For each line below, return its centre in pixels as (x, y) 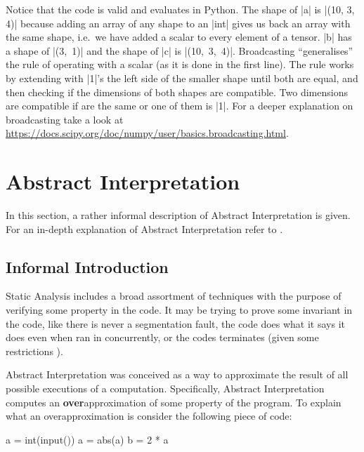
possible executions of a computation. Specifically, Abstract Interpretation (165, 388)
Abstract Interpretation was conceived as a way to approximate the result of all (177, 374)
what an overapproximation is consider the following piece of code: (149, 416)
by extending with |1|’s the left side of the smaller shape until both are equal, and (182, 78)
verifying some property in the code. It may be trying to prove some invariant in (179, 310)
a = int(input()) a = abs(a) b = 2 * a (87, 439)
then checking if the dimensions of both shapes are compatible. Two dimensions (177, 92)
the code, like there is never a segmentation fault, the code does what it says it (176, 323)
